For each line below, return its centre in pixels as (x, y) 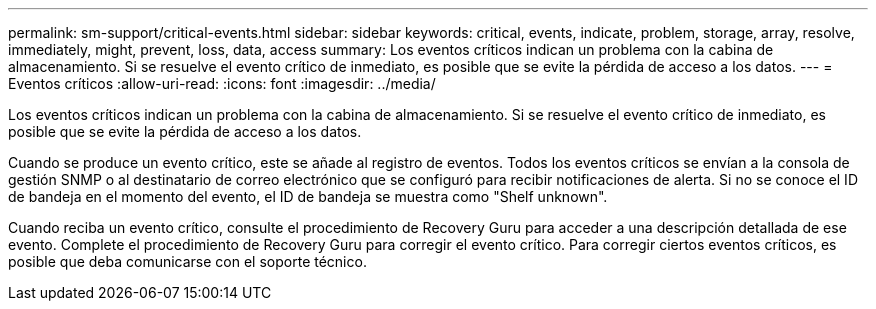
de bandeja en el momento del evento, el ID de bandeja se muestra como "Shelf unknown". (308, 196)
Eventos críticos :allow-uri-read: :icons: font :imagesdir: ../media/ (222, 83)
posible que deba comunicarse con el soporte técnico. (187, 261)
